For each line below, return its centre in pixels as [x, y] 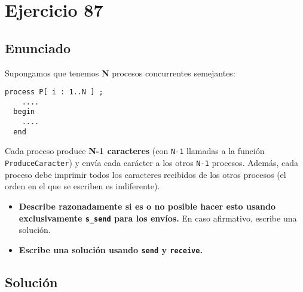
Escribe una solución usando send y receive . [111, 249]
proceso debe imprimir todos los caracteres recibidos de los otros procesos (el [146, 174]
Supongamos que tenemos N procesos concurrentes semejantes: [120, 73]
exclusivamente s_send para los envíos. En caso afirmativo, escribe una [158, 218]
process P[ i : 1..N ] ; [54, 92]
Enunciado [38, 47]
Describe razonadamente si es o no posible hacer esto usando [147, 206]
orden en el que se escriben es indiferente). [82, 186]
